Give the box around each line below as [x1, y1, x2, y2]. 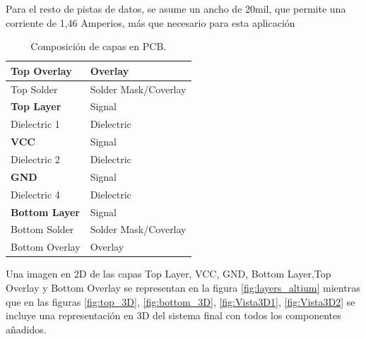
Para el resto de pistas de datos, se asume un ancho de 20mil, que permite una [6, 1, 346, 16]
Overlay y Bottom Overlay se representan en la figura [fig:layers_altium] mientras [6, 280, 360, 295]
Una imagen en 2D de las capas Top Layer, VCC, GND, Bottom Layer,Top [6, 266, 331, 281]
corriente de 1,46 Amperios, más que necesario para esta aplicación [6, 15, 295, 30]
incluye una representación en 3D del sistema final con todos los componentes [6, 308, 341, 323]
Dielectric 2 [11, 152, 60, 166]
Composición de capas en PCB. [30, 39, 167, 54]
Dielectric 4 [11, 186, 60, 201]
